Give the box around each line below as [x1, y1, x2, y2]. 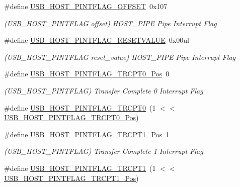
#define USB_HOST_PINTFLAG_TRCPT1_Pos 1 [4, 129, 170, 139]
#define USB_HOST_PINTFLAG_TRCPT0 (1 [4, 102, 156, 113]
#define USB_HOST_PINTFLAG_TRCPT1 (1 [4, 162, 156, 173]
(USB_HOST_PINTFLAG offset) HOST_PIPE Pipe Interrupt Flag [4, 18, 217, 28]
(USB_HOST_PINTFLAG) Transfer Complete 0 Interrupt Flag [4, 85, 203, 96]
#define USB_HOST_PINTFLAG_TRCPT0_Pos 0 [4, 68, 170, 79]
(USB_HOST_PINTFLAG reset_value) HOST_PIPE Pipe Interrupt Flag [4, 51, 236, 62]
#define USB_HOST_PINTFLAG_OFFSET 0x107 [4, 1, 168, 11]
